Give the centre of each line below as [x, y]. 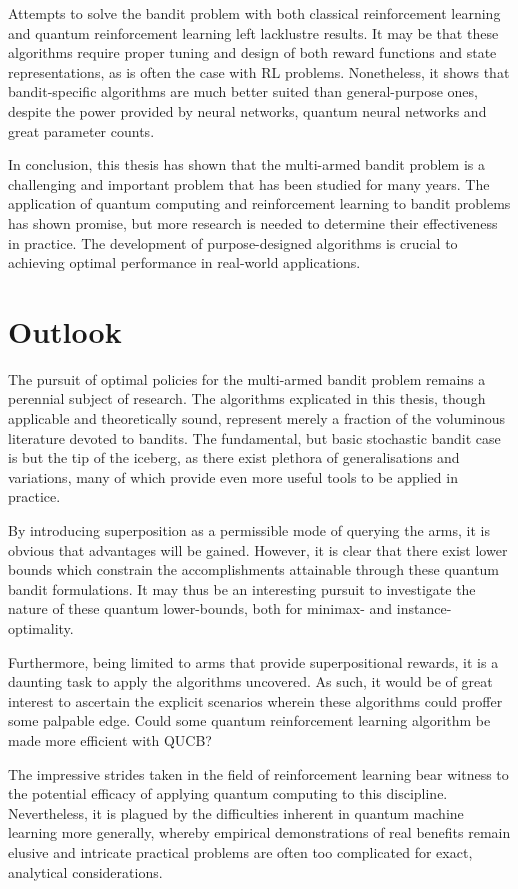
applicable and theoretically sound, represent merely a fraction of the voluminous [257, 418]
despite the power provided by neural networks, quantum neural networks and [247, 110]
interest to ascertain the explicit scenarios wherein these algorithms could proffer [255, 700]
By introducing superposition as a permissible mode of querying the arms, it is [249, 530]
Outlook [65, 330]
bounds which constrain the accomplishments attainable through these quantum [253, 569]
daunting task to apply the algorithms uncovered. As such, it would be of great [250, 681]
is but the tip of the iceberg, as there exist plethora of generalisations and [234, 457]
